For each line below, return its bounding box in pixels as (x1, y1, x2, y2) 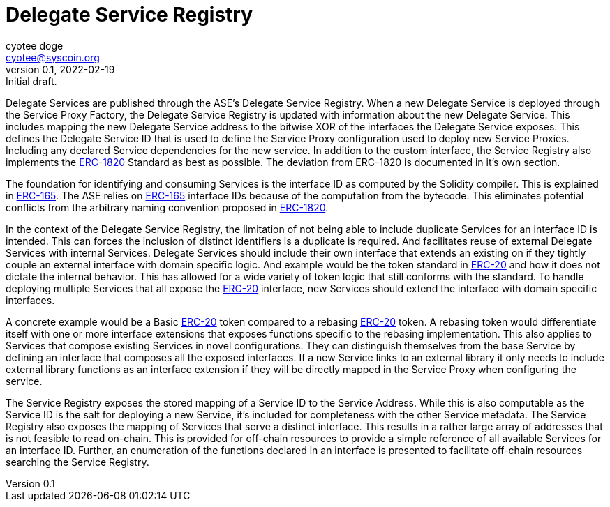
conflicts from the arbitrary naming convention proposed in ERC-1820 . (6, 201, 329, 213)
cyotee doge (6, 39, 64, 52)
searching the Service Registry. (6, 455, 149, 468)
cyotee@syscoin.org (6, 51, 100, 63)
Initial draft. (6, 75, 57, 87)
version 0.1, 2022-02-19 (6, 63, 115, 75)
